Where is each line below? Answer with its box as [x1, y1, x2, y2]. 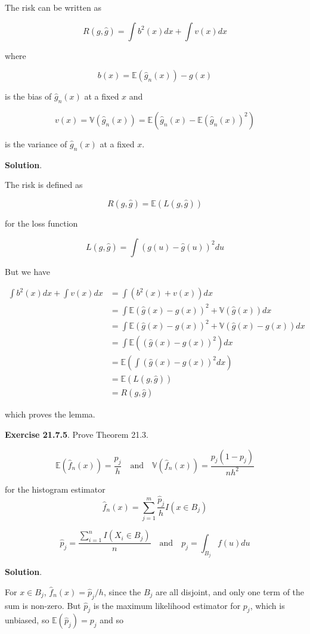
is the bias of [5, 90, 52, 103]
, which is [250, 599, 285, 611]
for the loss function [5, 217, 78, 229]
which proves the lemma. [5, 408, 95, 420]
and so [100, 614, 123, 626]
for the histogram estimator [5, 483, 106, 495]
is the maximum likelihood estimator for [93, 599, 241, 611]
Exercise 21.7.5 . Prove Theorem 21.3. [5, 428, 148, 440]
